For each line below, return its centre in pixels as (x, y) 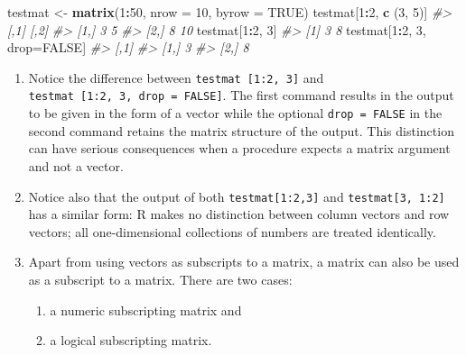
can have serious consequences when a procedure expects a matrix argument (239, 148)
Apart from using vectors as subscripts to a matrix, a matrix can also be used (244, 262)
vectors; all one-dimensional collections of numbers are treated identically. (232, 231)
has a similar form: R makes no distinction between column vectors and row (239, 214)
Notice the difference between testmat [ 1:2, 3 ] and (176, 77)
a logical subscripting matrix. (131, 340)
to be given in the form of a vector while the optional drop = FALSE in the (235, 113)
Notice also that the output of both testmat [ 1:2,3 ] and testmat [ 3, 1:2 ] (237, 196)
